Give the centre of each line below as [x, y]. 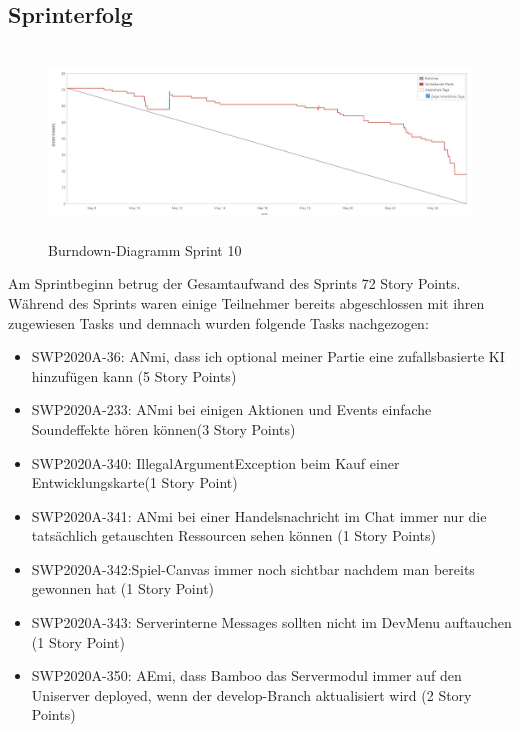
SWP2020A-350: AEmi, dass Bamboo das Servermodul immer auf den [246, 675]
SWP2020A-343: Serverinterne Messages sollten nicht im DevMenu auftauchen [271, 622]
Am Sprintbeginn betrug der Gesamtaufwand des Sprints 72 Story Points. [234, 283]
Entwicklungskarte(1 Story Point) [134, 482]
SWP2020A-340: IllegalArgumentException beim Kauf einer [215, 462]
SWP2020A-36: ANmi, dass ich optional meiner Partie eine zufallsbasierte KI [268, 356]
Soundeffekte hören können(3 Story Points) [163, 428]
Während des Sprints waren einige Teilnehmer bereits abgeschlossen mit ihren [246, 302]
